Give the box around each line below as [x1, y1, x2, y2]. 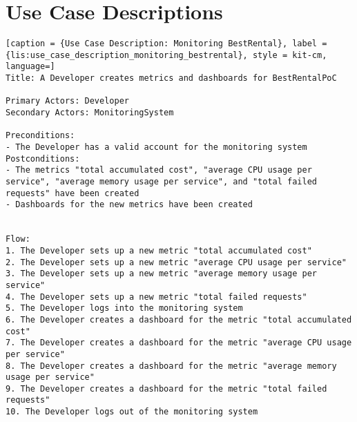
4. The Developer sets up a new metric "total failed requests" [6, 291, 307, 302]
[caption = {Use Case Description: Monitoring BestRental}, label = [6, 39, 327, 49]
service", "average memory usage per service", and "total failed [6, 177, 318, 186]
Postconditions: [6, 153, 80, 164]
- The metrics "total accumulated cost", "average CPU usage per [6, 165, 312, 175]
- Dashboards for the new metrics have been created [6, 200, 253, 210]
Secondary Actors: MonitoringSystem [6, 108, 174, 118]
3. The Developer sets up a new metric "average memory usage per [6, 269, 318, 279]
